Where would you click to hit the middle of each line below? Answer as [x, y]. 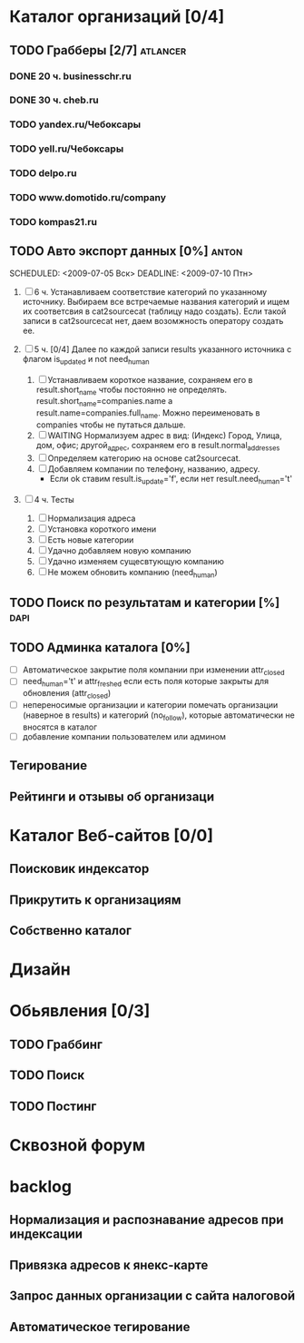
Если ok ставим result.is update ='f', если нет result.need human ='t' [171, 480]
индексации [46, 1235]
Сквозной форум [78, 1145]
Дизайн [40, 970]
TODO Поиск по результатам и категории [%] [145, 602]
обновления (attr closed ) [67, 694]
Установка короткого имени [102, 529]
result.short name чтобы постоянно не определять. [132, 390]
